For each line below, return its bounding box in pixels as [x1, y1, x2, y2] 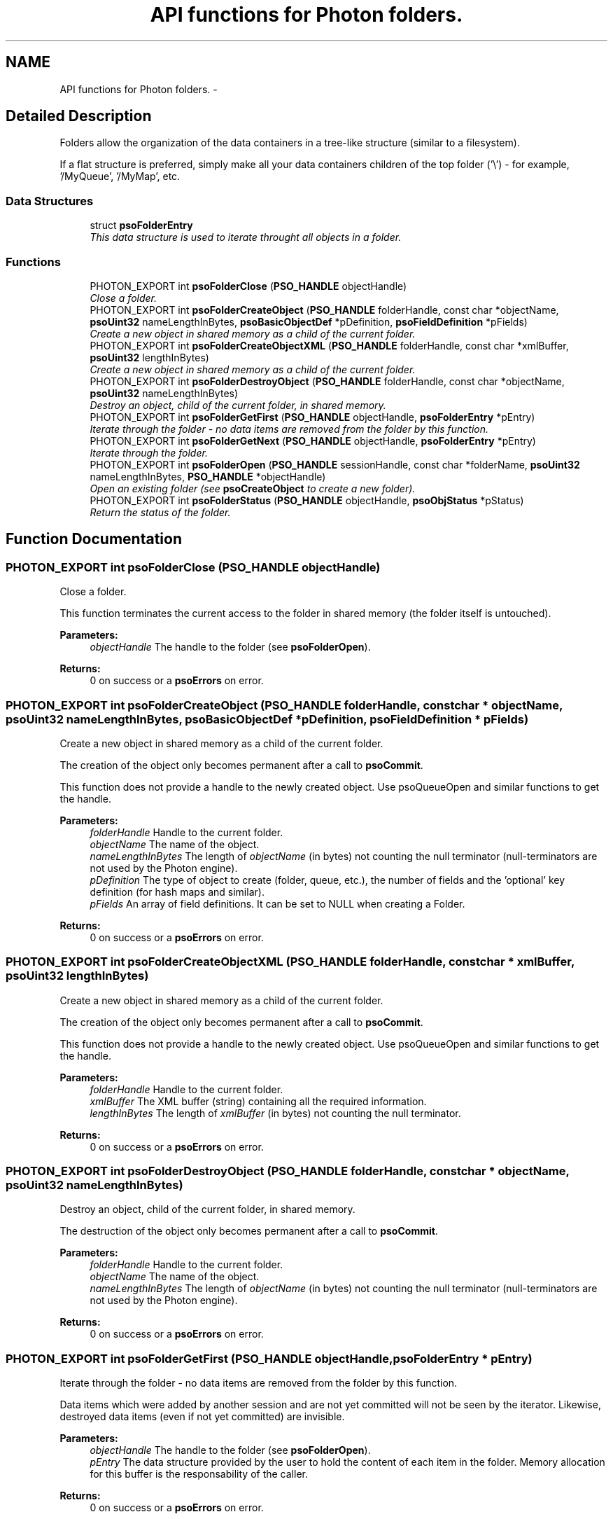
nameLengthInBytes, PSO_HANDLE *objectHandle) [90, 470, 326, 483]
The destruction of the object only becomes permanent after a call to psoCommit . [59, 1225, 438, 1237]
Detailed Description [6, 107, 152, 125]
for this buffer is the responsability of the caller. [90, 1468, 308, 1480]
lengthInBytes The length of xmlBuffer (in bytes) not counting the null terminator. [90, 1107, 461, 1119]
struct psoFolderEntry [90, 219, 193, 232]
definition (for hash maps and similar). [90, 885, 265, 898]
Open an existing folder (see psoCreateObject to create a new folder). [90, 482, 416, 494]
